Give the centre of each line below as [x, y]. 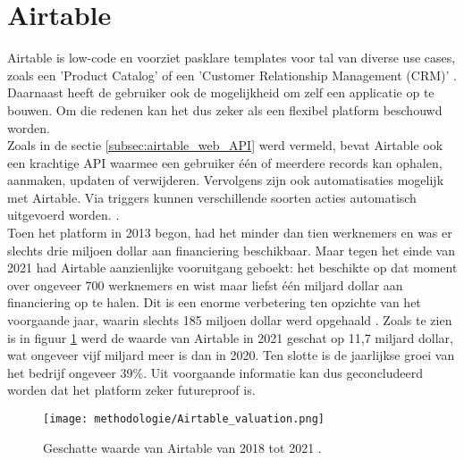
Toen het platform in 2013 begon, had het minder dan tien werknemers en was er [230, 233]
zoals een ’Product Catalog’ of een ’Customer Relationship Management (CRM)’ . [232, 75]
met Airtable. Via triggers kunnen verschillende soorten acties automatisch [212, 197]
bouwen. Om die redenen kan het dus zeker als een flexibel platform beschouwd [225, 109]
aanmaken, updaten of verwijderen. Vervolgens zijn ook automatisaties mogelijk [226, 180]
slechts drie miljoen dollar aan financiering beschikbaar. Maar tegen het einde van [231, 250]
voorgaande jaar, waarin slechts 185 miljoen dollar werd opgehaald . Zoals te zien [230, 320]
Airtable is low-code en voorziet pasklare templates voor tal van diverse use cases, [232, 58]
